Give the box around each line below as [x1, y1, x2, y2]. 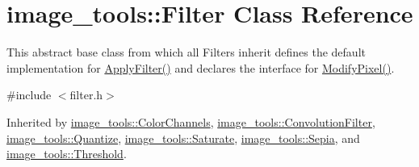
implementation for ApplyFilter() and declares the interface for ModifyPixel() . [6, 59, 395, 76]
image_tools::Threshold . [6, 145, 127, 162]
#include [6, 86, 52, 103]
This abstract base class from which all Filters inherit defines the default [6, 44, 366, 61]
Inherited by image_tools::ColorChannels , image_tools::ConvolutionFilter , [6, 113, 375, 130]
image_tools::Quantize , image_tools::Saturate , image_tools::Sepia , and [6, 129, 360, 146]
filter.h [69, 86, 103, 103]
